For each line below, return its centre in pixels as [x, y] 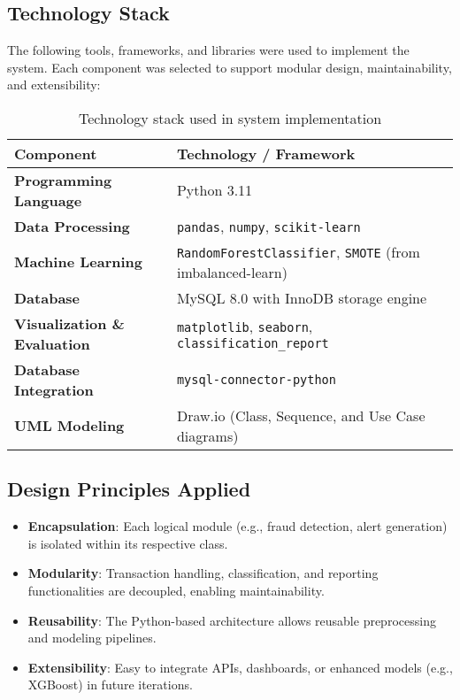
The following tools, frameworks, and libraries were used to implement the [208, 50]
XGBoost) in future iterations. [110, 685]
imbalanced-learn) [232, 272]
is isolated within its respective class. [128, 543]
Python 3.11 [215, 190]
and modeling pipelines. [92, 638]
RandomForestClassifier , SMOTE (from [298, 251]
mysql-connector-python [256, 379]
